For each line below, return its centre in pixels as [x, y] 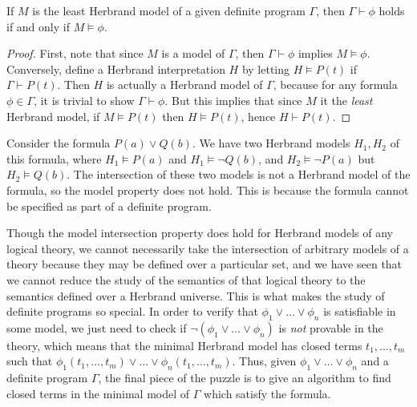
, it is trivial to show [84, 100]
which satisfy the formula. [267, 393]
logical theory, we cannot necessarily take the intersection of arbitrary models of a [208, 248]
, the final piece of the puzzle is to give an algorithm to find [245, 378]
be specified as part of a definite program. [109, 206]
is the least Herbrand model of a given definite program [169, 10]
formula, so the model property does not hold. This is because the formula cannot [208, 189]
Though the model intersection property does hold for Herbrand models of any [200, 233]
